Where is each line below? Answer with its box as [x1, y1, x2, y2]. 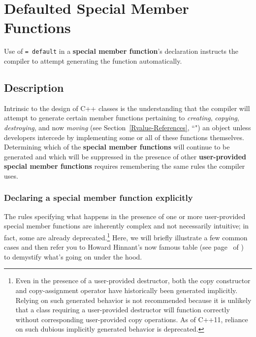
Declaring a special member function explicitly [4, 191, 193, 204]
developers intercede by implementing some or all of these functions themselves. [4, 132, 244, 142]
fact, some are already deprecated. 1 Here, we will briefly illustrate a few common [4, 230, 248, 242]
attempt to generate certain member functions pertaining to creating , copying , [4, 112, 239, 123]
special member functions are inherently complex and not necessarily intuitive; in [4, 221, 249, 231]
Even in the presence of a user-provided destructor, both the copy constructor [15, 275, 251, 286]
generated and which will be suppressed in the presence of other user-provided [4, 151, 247, 161]
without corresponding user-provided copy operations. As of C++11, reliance [15, 314, 248, 324]
